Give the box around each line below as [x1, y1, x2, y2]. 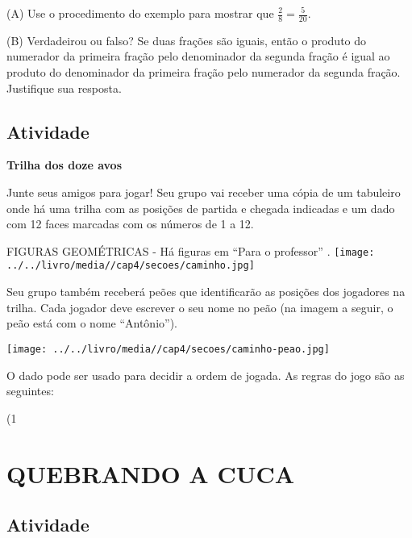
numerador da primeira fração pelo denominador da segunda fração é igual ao [6, 48, 390, 65]
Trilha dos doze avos [6, 156, 122, 173]
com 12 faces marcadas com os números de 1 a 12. [6, 215, 254, 232]
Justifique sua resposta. [6, 79, 122, 96]
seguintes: [6, 382, 54, 399]
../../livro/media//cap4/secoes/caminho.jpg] [6, 260, 255, 272]
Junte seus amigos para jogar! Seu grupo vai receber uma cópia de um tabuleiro [6, 184, 401, 200]
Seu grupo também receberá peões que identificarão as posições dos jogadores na [6, 283, 406, 300]
